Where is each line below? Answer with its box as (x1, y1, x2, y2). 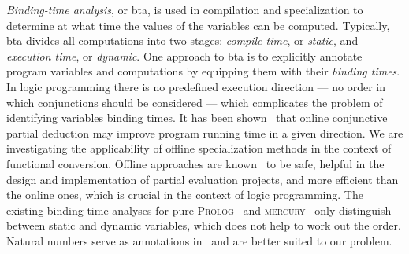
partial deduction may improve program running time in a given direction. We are (6, 124, 403, 141)
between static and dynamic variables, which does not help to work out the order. (6, 217, 401, 234)
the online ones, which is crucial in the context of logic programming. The (6, 186, 363, 203)
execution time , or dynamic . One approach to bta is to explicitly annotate (6, 47, 363, 64)
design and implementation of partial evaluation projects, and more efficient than (6, 171, 399, 187)
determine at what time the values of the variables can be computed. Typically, (6, 17, 390, 33)
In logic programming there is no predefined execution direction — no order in (6, 78, 386, 94)
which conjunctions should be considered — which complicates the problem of (6, 94, 383, 110)
